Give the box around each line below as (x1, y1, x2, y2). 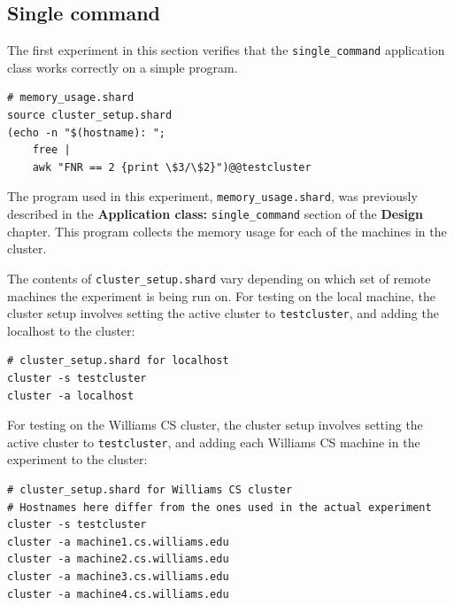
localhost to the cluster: (7, 321, 135, 339)
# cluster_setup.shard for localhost (7, 354, 229, 368)
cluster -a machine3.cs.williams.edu (7, 570, 229, 584)
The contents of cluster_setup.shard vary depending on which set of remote (7, 268, 431, 287)
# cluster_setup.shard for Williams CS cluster (7, 484, 293, 497)
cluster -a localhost (7, 389, 135, 402)
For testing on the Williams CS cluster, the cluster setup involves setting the (7, 415, 423, 434)
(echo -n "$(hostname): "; (7, 126, 165, 139)
